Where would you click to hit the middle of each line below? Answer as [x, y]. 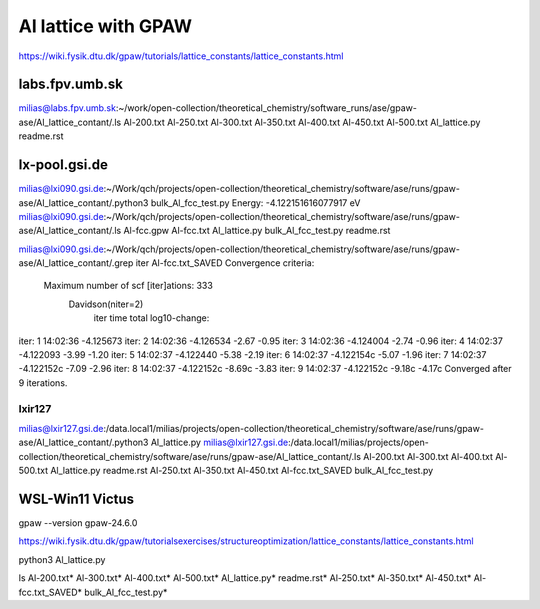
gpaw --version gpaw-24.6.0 [78, 523]
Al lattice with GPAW [105, 26]
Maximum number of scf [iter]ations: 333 [128, 286]
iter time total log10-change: [151, 318]
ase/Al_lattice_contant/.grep [76, 263]
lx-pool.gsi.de [63, 165]
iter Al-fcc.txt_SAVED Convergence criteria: [225, 263]
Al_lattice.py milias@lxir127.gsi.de [219, 442]
